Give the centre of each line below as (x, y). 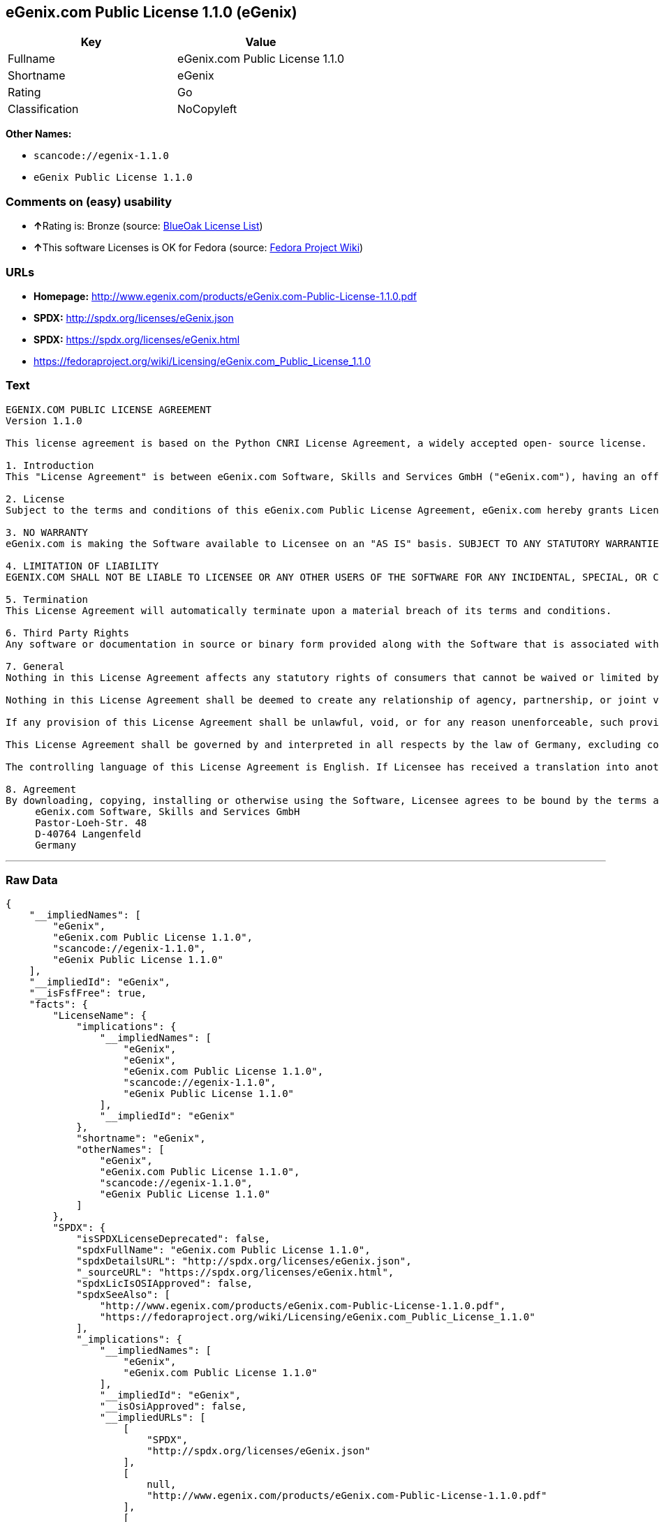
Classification (43, 109)
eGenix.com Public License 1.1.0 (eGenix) (151, 12)
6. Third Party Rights (68, 633)
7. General (35, 666)
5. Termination (47, 599)
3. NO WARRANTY (47, 532)
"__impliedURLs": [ (153, 1418)
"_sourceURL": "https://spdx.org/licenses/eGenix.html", (235, 1273)
